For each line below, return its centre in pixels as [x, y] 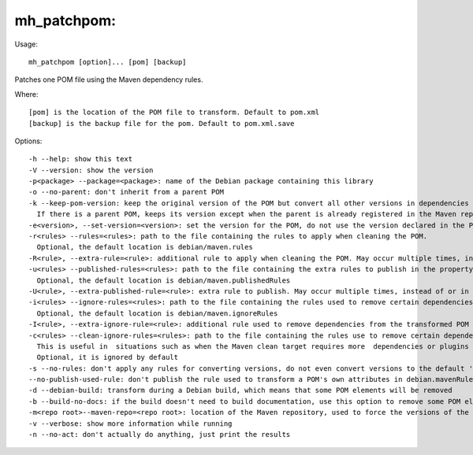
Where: [26, 94]
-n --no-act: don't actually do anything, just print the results [160, 435]
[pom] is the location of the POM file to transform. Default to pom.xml [174, 113]
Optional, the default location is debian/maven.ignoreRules [157, 313]
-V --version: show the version [91, 170]
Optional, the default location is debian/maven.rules [145, 247]
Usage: [26, 44]
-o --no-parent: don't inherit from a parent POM [127, 192]
